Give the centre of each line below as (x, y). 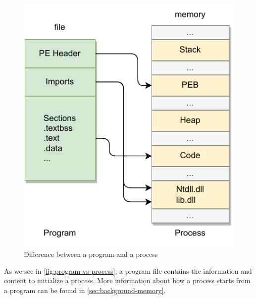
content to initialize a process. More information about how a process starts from (127, 280)
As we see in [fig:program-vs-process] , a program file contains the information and (128, 270)
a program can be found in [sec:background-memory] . (85, 290)
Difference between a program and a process (91, 254)
